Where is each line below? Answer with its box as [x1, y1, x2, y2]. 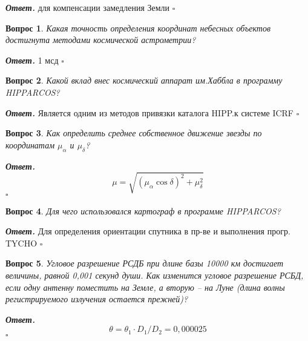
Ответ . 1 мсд [5, 53, 59, 66]
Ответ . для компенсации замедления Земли [5, 1, 170, 13]
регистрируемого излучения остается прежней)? [5, 293, 188, 305]
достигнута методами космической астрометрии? [5, 33, 196, 46]
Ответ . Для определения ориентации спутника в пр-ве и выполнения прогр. [5, 225, 290, 237]
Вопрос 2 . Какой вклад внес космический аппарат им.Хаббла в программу [5, 74, 283, 87]
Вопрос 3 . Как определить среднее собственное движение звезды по [5, 127, 262, 139]
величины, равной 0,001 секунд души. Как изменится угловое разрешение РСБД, [5, 269, 304, 282]
